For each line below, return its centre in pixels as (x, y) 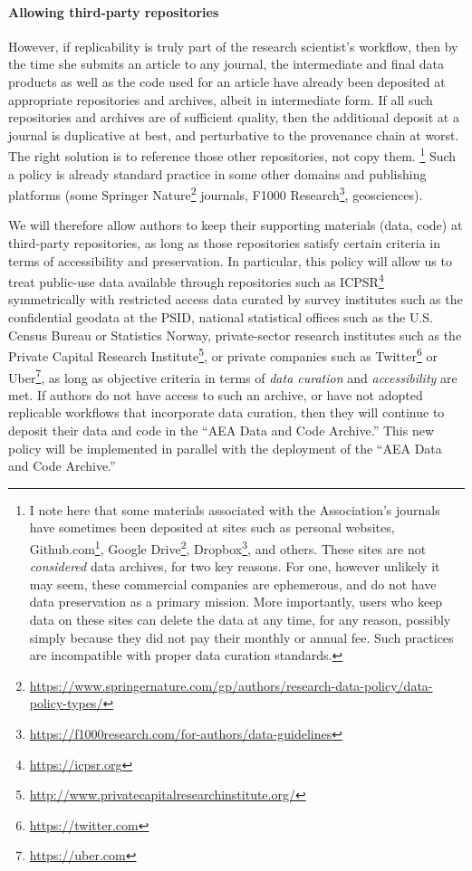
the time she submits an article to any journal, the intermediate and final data (226, 64)
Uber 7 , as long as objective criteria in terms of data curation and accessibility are (233, 376)
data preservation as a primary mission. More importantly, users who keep (236, 602)
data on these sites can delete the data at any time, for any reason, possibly (240, 619)
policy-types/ (66, 703)
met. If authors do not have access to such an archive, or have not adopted (216, 394)
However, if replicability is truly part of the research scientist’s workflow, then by (233, 46)
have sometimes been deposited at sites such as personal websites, (212, 527)
